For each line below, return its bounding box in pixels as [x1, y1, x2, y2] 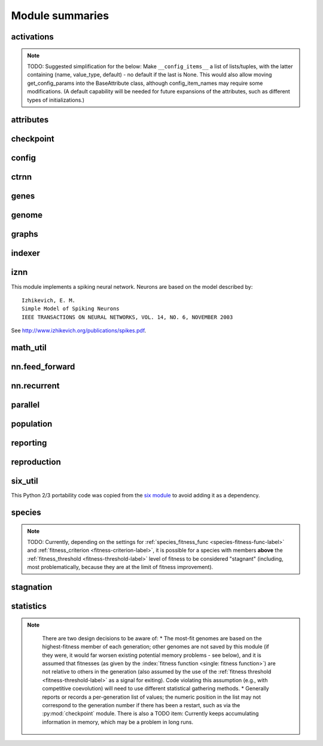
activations [11, 32, 54, 42]
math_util [11, 343, 47, 353]
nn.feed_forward [11, 362, 75, 372]
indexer [11, 248, 40, 258]
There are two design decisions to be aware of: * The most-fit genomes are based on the [42, 634, 263, 642]
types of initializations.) [27, 96, 85, 103]
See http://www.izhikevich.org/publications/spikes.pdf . [11, 327, 147, 334]
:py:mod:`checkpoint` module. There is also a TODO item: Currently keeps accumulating [42, 710, 259, 717]
